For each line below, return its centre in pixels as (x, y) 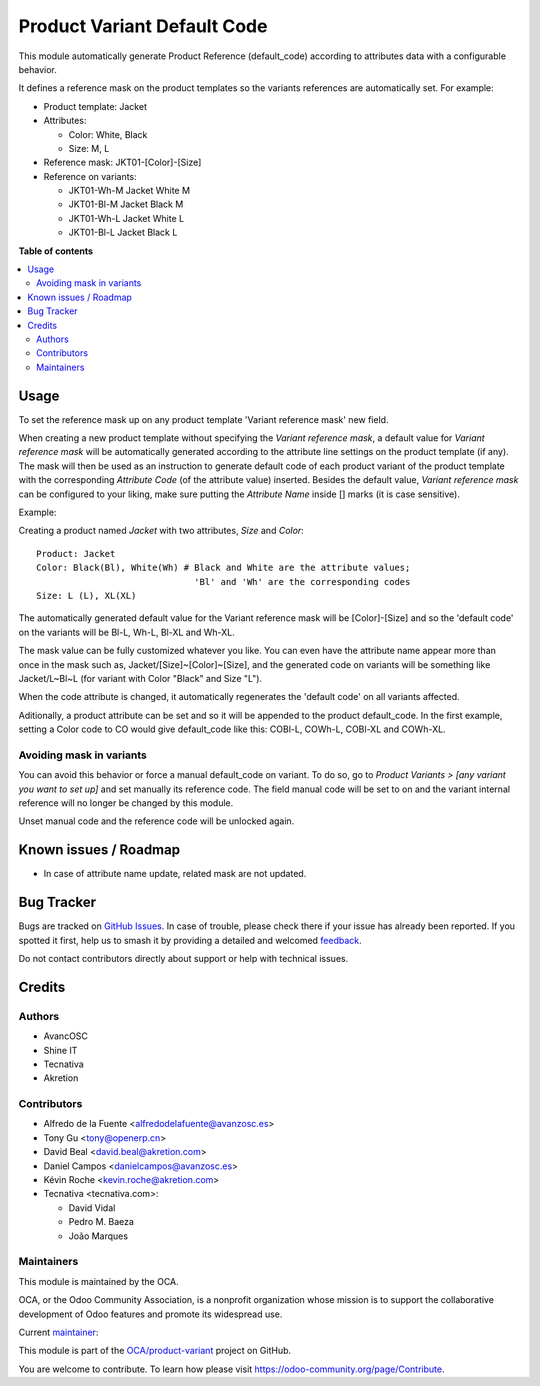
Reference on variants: (90, 176)
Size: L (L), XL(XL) (86, 595)
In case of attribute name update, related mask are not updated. (175, 874)
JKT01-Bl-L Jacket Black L (123, 232)
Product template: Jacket (95, 106)
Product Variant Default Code (143, 26)
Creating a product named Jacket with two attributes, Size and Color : (161, 531)
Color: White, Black (108, 134)
